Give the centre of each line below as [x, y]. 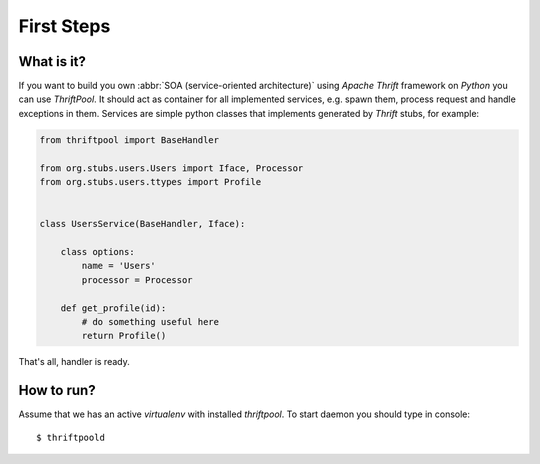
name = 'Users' [119, 266]
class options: [97, 251]
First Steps [64, 26]
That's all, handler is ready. [74, 362]
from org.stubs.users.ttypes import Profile [150, 181]
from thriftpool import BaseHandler [129, 139]
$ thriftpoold [70, 437]
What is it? [52, 61]
